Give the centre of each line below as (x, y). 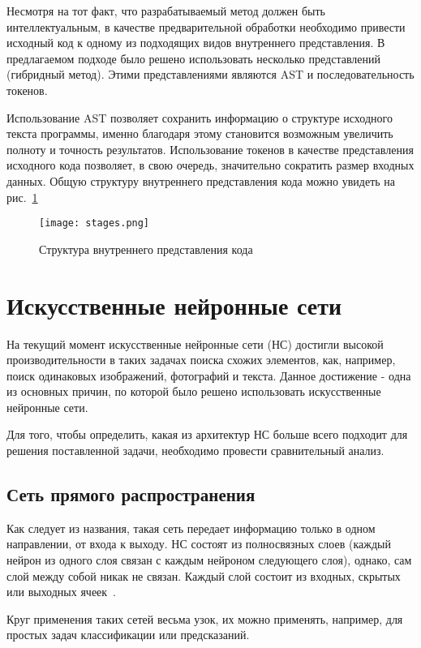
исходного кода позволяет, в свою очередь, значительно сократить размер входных (210, 165)
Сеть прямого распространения (131, 494)
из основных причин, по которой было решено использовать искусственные (194, 391)
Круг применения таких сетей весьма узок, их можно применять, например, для (205, 618)
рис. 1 (22, 197)
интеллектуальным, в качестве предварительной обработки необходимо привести (206, 26)
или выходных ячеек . (62, 592)
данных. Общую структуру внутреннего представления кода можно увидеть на (201, 180)
